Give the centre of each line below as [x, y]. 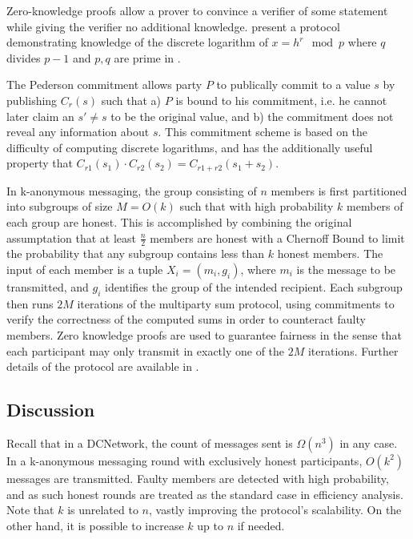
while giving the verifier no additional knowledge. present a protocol [173, 26]
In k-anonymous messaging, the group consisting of [132, 190]
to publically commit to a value [293, 84]
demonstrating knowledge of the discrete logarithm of [137, 42]
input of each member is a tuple [85, 269]
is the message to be [346, 269]
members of [375, 206]
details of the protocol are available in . [103, 366]
